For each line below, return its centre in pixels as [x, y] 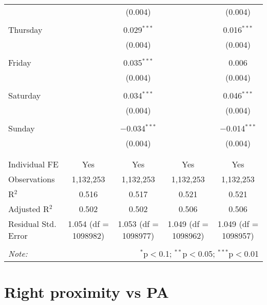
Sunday [22, 128]
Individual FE [33, 164]
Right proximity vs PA [87, 292]
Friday [20, 62]
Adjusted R [29, 209]
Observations [32, 179]
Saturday [25, 95]
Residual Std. [32, 224]
